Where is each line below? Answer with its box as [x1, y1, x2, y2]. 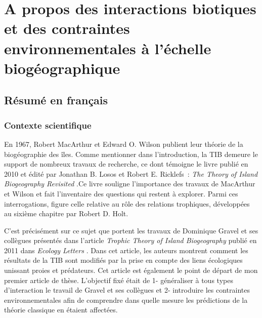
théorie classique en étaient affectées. [4, 304, 118, 315]
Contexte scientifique [4, 118, 92, 131]
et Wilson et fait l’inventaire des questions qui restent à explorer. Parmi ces [4, 188, 238, 198]
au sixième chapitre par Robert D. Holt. [4, 208, 128, 219]
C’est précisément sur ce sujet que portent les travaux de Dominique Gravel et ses [4, 225, 258, 235]
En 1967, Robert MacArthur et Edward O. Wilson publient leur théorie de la [4, 138, 243, 149]
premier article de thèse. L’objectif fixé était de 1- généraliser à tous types [4, 274, 233, 285]
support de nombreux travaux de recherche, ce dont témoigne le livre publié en [4, 158, 248, 169]
